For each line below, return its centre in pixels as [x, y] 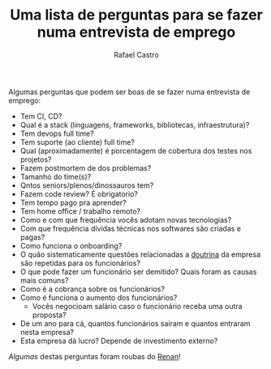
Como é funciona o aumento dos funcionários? [99, 297]
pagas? [32, 237]
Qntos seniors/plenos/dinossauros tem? [87, 185]
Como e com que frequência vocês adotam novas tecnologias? [126, 219]
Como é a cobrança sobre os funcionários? [92, 289]
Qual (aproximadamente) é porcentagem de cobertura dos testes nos [136, 150]
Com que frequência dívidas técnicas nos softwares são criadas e [131, 228]
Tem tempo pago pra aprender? [73, 202]
